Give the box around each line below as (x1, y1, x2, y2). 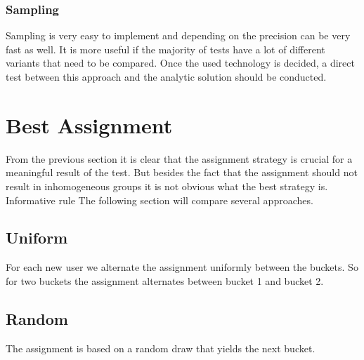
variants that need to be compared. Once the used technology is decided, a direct (6, 55, 355, 70)
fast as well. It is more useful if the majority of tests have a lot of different (6, 41, 325, 56)
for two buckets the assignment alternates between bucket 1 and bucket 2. (6, 273, 324, 288)
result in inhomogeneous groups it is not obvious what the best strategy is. (6, 178, 328, 193)
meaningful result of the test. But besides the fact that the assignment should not (6, 165, 358, 180)
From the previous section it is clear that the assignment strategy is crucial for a (6, 151, 353, 166)
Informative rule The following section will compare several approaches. (6, 192, 313, 207)
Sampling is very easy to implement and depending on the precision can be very (6, 28, 351, 43)
